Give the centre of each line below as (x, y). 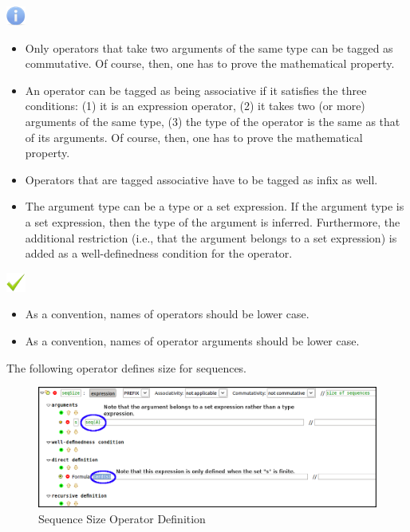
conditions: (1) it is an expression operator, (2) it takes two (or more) (195, 106)
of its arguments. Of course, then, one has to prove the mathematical (194, 137)
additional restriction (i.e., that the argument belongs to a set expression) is (211, 237)
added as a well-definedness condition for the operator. (159, 253)
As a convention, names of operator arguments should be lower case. (192, 340)
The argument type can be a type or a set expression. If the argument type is (215, 206)
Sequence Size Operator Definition (122, 518)
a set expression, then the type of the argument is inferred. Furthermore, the (213, 221)
